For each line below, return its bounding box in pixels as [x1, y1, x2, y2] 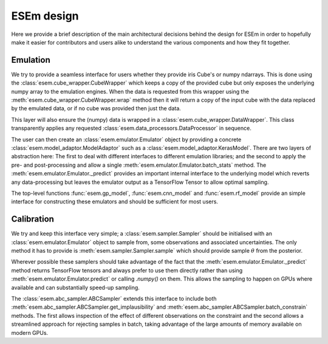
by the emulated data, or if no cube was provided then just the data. [11, 105, 182, 112]
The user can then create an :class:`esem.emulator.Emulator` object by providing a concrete [11, 136, 242, 143]
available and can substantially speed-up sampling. [11, 284, 140, 291]
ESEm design [11, 9, 79, 23]
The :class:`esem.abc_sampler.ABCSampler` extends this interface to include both [11, 295, 217, 302]
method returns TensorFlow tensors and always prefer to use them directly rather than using [11, 267, 243, 274]
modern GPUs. [11, 329, 49, 336]
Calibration [11, 214, 55, 225]
